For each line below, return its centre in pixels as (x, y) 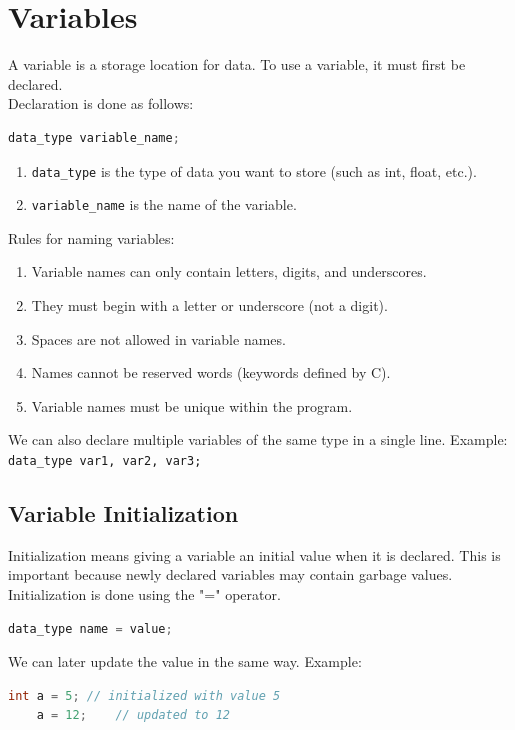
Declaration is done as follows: (101, 103)
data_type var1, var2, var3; (105, 460)
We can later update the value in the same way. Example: (185, 661)
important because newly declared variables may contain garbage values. (230, 574)
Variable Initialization (123, 513)
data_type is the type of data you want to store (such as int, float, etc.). (254, 170)
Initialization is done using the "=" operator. (144, 594)
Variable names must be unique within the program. (192, 405)
